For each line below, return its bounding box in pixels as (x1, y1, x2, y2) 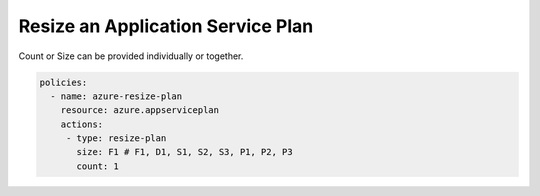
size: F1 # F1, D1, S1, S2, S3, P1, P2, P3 (76, 146, 294, 158)
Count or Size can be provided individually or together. (18, 50, 244, 62)
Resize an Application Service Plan (18, 15, 314, 37)
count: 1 (76, 160, 120, 172)
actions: (60, 118, 104, 130)
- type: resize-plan (65, 133, 167, 144)
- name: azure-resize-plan (50, 90, 183, 102)
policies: (39, 76, 88, 88)
